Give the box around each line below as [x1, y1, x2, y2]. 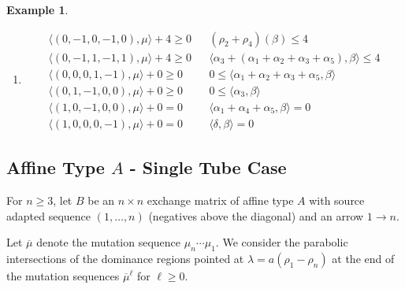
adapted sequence [6, 207, 91, 224]
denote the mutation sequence [36, 234, 181, 250]
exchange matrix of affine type [147, 191, 294, 208]
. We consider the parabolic [215, 234, 348, 250]
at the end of [332, 250, 395, 266]
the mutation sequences [6, 267, 120, 283]
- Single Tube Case [129, 155, 287, 180]
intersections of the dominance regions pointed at [6, 250, 244, 266]
